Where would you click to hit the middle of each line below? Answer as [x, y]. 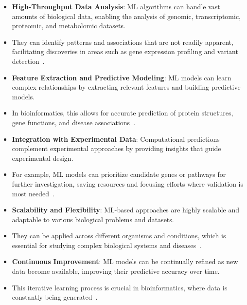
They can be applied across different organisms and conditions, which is [119, 236]
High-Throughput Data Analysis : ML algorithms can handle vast [116, 6]
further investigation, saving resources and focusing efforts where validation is [128, 183]
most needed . [33, 193]
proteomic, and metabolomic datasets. [69, 26]
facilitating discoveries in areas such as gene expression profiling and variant [125, 51]
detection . [28, 61]
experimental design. [43, 158]
